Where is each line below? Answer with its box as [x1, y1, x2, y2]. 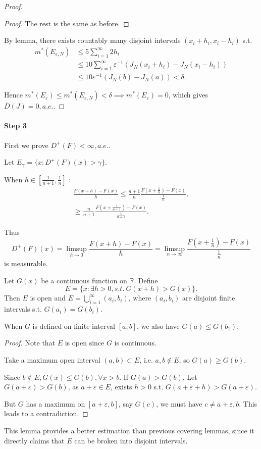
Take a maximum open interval [4, 355, 100, 365]
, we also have [136, 320, 180, 331]
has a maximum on [26, 398, 85, 409]
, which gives [168, 89, 208, 100]
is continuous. [114, 337, 156, 348]
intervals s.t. [4, 304, 42, 314]
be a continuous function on [41, 275, 127, 285]
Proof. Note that [4, 337, 56, 348]
